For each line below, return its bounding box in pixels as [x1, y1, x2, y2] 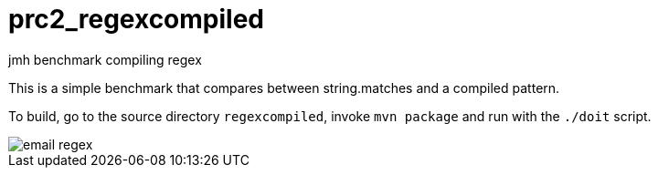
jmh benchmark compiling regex [8, 51, 202, 67]
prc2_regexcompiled [8, 4, 264, 35]
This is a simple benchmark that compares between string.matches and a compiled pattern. [8, 79, 560, 96]
